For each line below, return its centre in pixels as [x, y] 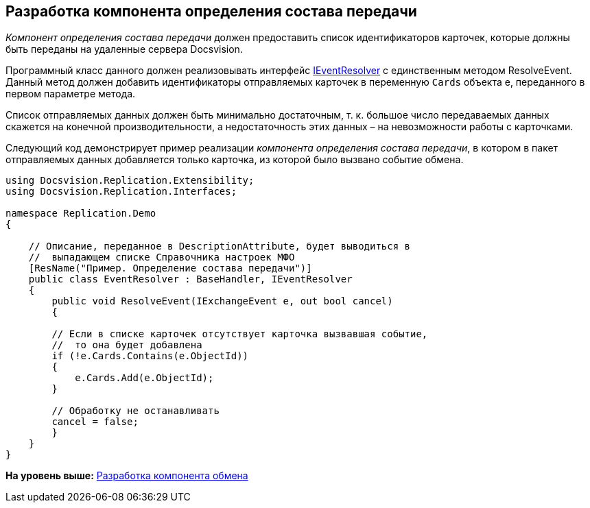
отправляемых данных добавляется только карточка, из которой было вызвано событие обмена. [235, 160]
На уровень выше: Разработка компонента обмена [127, 476]
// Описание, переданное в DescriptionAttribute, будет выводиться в [220, 246]
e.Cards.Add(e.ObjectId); [144, 378]
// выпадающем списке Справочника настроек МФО [162, 257]
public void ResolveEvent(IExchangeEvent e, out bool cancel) [222, 301]
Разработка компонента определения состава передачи [211, 11]
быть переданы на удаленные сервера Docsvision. [124, 49]
